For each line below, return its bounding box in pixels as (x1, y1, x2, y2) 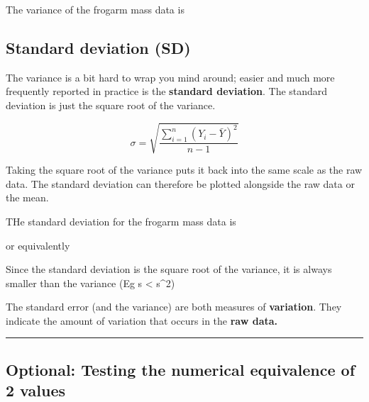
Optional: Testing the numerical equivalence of (6, 358, 356, 380)
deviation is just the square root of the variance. (6, 97, 216, 112)
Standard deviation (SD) (6, 36, 191, 58)
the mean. (6, 190, 49, 205)
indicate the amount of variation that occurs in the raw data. (6, 313, 278, 328)
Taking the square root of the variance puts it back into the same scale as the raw (6, 162, 363, 177)
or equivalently (6, 238, 70, 252)
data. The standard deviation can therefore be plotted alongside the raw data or (6, 176, 355, 191)
